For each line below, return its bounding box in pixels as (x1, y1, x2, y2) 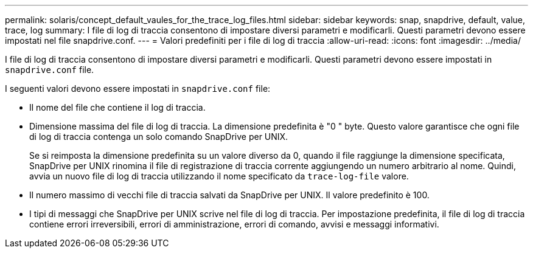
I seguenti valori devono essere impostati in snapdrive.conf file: (5, 83, 271, 94)
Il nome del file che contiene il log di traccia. (29, 102, 206, 113)
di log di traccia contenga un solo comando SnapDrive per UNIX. (29, 131, 288, 142)
